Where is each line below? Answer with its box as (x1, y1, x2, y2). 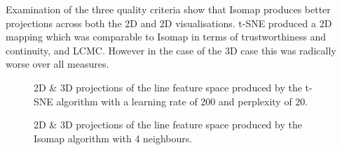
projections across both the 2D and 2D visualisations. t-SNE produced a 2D (6, 15, 332, 30)
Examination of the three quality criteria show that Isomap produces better (6, 2, 331, 16)
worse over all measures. (6, 57, 109, 71)
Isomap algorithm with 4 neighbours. (34, 130, 193, 145)
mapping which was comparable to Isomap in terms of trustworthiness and (6, 29, 327, 44)
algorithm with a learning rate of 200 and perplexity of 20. (56, 93, 308, 108)
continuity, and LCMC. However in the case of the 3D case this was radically (6, 43, 336, 57)
